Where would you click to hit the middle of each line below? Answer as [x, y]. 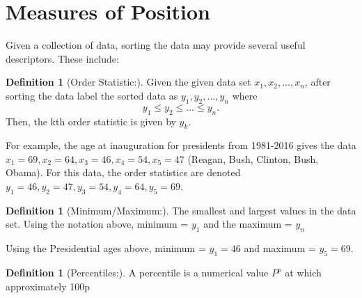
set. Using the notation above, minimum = [97, 224]
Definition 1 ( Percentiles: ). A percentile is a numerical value [137, 273]
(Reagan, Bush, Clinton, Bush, [253, 158]
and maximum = [280, 248]
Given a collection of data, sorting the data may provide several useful [156, 45]
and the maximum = [248, 224]
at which [303, 273]
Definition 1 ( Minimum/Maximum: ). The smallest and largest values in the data [181, 210]
